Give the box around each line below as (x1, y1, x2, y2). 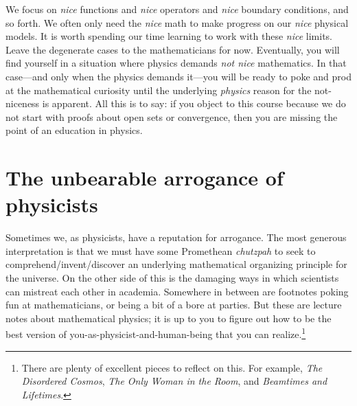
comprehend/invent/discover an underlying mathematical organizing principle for (5, 257, 347, 271)
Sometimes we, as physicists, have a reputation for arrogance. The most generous (5, 230, 347, 245)
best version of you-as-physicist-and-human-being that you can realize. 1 (5, 325, 306, 341)
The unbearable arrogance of (5, 163, 284, 192)
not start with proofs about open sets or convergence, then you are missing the (5, 109, 338, 124)
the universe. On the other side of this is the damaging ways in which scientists (5, 271, 339, 285)
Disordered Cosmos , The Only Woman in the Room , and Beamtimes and (21, 374, 327, 388)
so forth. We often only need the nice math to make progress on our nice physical (5, 15, 349, 30)
